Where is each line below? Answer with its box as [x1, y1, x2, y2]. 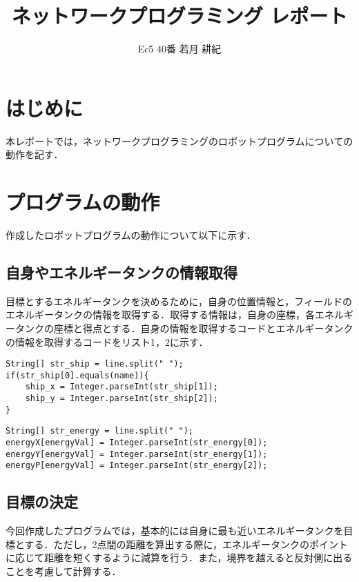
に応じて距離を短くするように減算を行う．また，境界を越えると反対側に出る [6, 550, 353, 565]
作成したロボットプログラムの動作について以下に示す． [6, 227, 256, 242]
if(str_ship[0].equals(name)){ [6, 370, 149, 380]
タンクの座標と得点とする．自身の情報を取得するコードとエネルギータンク [14, 320, 353, 335]
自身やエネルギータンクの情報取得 [6, 261, 237, 282]
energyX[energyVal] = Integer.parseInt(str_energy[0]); [6, 438, 268, 448]
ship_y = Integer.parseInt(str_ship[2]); [25, 394, 218, 404]
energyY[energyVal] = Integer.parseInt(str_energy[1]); [6, 449, 268, 459]
